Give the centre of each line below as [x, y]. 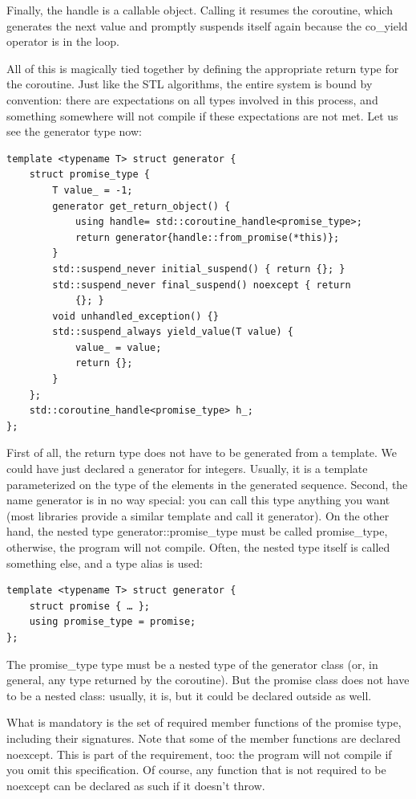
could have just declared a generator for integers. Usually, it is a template [187, 469]
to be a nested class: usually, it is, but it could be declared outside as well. [189, 695]
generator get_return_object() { [141, 206]
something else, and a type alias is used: [105, 563]
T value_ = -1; [93, 190]
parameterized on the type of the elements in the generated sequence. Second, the [207, 484]
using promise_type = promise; [113, 622]
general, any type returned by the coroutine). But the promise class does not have [208, 680]
